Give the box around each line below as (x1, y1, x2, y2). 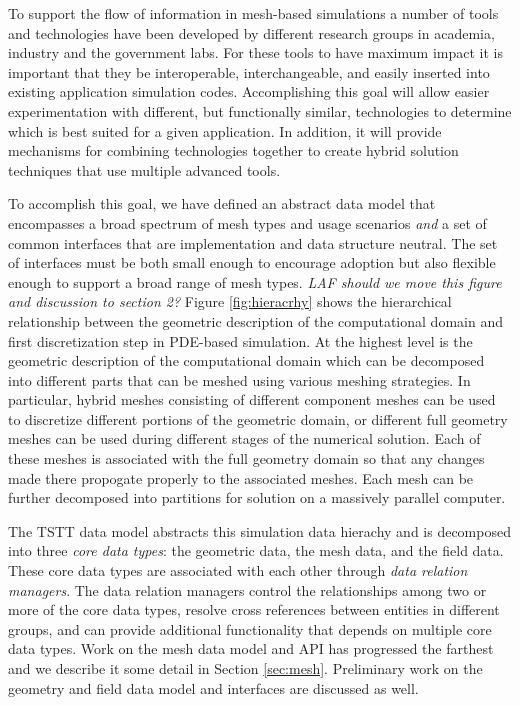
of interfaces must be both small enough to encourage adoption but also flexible (8, 252, 496, 273)
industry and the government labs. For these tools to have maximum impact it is (8, 42, 503, 63)
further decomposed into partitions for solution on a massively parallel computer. (8, 487, 506, 508)
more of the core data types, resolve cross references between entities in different (8, 599, 500, 620)
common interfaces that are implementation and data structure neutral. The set (8, 232, 498, 253)
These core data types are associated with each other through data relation (8, 560, 468, 581)
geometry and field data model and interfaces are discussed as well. (8, 677, 419, 698)
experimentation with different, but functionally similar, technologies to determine (8, 100, 512, 121)
